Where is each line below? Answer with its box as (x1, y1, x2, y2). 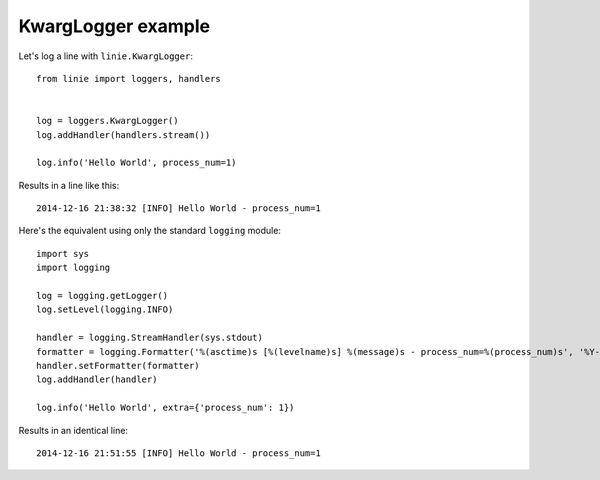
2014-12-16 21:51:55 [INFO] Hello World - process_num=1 (36, 447, 322, 459)
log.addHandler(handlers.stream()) (36, 129, 211, 140)
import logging (36, 262, 111, 274)
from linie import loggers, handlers (36, 73, 222, 84)
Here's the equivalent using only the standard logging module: (18, 225, 282, 237)
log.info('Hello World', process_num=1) (36, 157, 237, 169)
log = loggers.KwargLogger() (36, 115, 179, 127)
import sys (36, 248, 90, 259)
